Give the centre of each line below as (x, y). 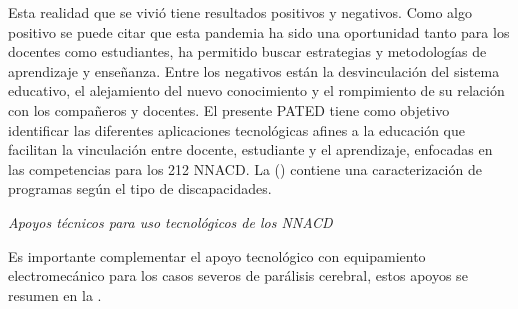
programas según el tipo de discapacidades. (140, 188)
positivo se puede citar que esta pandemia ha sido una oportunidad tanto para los (259, 31)
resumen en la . (55, 294)
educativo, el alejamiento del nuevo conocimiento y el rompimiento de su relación (256, 90)
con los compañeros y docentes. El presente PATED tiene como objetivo (229, 109)
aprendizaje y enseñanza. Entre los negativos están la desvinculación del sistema (254, 70)
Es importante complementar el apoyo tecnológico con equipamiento (217, 255)
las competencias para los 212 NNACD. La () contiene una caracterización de (245, 168)
